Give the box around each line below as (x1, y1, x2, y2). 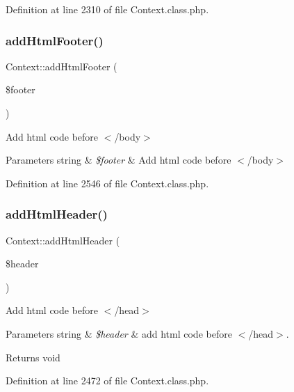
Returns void (6, 350, 60, 364)
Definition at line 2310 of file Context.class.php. (6, 2, 209, 16)
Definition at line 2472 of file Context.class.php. (6, 373, 209, 388)
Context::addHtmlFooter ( (6, 58, 117, 73)
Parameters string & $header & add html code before (6, 326, 232, 340)
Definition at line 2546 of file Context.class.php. (6, 175, 209, 190)
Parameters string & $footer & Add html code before (6, 152, 231, 167)
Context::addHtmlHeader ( (6, 233, 120, 247)
